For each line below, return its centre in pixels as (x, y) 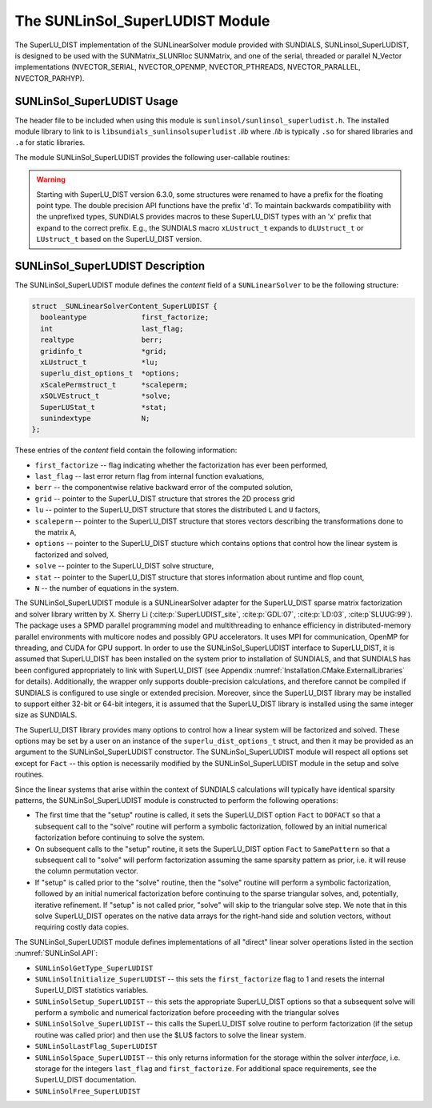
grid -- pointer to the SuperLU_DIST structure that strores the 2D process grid (165, 498)
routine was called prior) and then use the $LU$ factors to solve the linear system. (170, 1035)
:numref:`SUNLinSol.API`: (56, 953)
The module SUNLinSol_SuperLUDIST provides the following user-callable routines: (152, 157)
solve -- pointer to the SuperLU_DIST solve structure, (124, 566)
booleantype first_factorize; (125, 317)
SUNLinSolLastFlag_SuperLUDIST (96, 1046)
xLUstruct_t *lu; (100, 362)
